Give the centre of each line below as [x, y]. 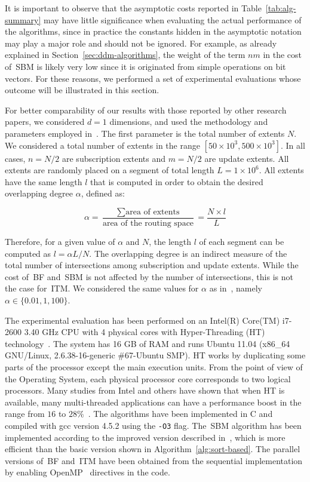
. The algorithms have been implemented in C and [180, 414]
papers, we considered [45, 122]
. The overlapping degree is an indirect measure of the [188, 253]
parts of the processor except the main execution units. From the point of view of [154, 366]
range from [25, 414]
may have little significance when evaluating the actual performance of [173, 19]
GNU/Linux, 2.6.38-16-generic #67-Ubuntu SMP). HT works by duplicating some [155, 355]
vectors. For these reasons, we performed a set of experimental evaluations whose [153, 78]
